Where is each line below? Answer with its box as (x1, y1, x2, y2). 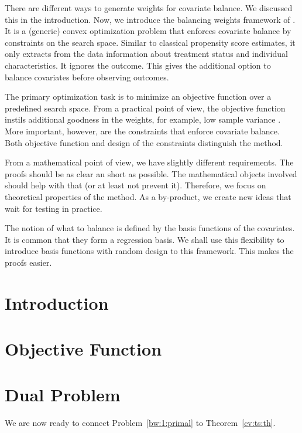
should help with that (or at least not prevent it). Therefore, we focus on (5, 179, 266, 191)
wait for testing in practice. (5, 202, 102, 214)
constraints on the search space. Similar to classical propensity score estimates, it (5, 36, 296, 48)
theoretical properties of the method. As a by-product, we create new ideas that (5, 190, 291, 202)
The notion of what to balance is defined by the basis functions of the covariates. (5, 222, 295, 234)
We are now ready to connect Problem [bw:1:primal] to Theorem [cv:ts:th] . (5, 417, 276, 429)
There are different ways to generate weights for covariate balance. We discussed (5, 2, 293, 13)
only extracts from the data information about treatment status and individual (5, 48, 288, 60)
